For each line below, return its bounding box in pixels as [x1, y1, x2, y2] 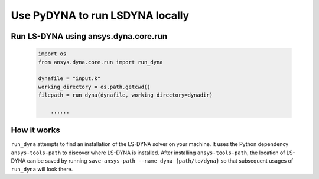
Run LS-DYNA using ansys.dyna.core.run [11, 31, 168, 41]
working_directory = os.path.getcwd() [38, 83, 151, 90]
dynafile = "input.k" [38, 75, 101, 82]
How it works [11, 125, 60, 135]
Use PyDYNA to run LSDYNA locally [11, 9, 190, 22]
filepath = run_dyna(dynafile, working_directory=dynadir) [38, 92, 213, 98]
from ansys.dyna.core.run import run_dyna [38, 59, 163, 65]
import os [38, 51, 67, 57]
